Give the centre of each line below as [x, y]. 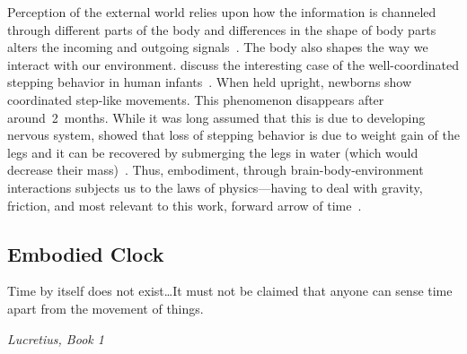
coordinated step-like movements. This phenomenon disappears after [196, 99]
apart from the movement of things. [106, 308]
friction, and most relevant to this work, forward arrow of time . [185, 205]
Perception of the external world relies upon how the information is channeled [222, 12]
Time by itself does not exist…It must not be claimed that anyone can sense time [230, 291]
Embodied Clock [86, 253]
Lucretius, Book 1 [56, 338]
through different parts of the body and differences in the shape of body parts [222, 29]
